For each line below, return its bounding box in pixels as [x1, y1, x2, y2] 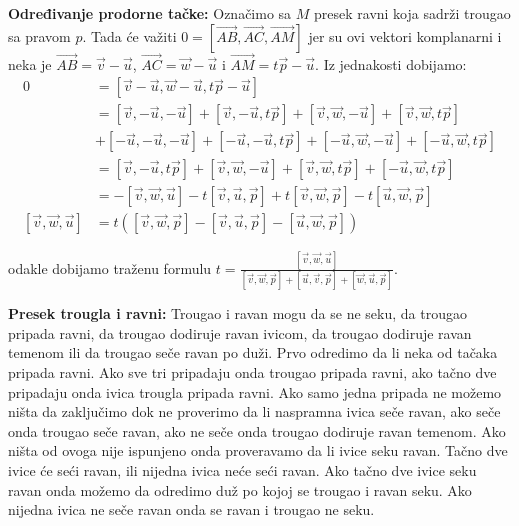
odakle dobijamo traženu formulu [8, 257, 212, 278]
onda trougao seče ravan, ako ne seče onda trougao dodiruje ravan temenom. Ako [8, 420, 506, 441]
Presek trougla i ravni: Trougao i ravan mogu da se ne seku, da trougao [8, 303, 467, 324]
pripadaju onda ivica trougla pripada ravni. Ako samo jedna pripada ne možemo [8, 381, 502, 402]
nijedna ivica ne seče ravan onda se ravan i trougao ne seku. [8, 499, 375, 520]
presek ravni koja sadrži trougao [314, 3, 511, 23]
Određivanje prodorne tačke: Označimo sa [8, 3, 292, 23]
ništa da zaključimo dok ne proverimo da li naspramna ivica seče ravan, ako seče [8, 401, 501, 422]
